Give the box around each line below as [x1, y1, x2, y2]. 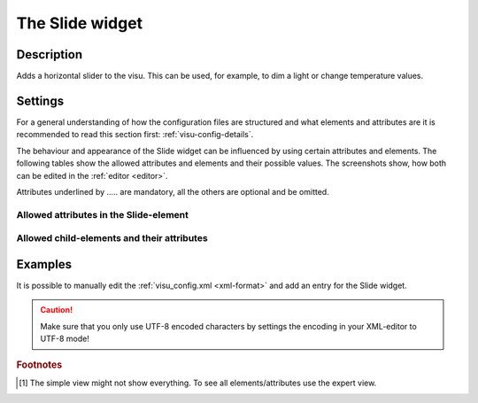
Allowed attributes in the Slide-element [16, 208, 189, 221]
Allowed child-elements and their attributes [16, 232, 208, 244]
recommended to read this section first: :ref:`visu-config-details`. [16, 129, 254, 140]
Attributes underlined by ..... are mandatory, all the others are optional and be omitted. [16, 186, 329, 197]
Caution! [40, 305, 73, 315]
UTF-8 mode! [40, 333, 90, 345]
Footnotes [16, 359, 63, 371]
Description [16, 47, 83, 62]
